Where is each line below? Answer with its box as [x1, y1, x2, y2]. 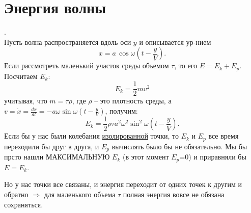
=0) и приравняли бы [179, 151, 246, 162]
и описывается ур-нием [139, 36, 211, 47]
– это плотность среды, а [94, 95, 172, 106]
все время [208, 130, 239, 141]
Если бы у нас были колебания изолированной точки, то [4, 130, 179, 141]
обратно [4, 189, 29, 200]
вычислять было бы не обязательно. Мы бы [111, 141, 247, 151]
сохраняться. [4, 199, 43, 209]
